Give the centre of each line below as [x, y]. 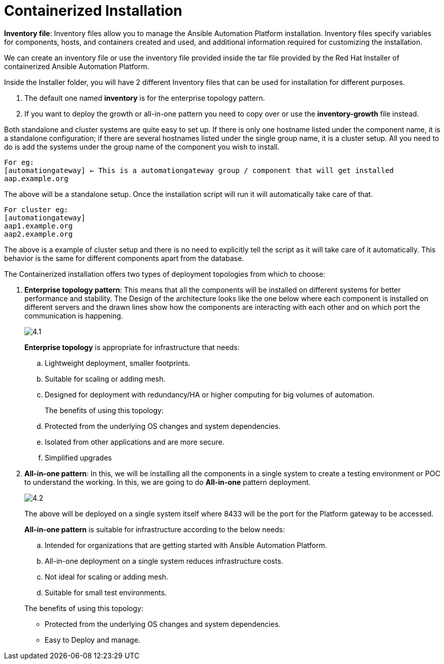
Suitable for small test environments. [106, 592]
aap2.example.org [38, 234]
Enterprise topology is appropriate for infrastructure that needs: [132, 347]
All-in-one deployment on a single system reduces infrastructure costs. [164, 561]
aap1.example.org [38, 226]
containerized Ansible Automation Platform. [77, 66]
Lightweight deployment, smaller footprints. [118, 363]
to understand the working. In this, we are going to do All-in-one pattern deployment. [168, 482]
